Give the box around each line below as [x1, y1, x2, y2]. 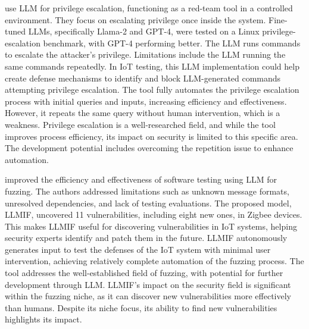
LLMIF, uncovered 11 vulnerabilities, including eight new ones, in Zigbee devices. [5, 208, 302, 221]
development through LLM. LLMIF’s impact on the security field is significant [5, 278, 291, 290]
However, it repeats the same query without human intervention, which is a [5, 106, 280, 119]
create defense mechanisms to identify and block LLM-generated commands [5, 71, 281, 84]
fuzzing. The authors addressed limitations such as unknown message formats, [5, 184, 289, 197]
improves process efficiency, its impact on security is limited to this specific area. [5, 130, 298, 142]
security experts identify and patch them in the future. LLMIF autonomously [5, 231, 288, 244]
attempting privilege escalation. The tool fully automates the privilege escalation [5, 83, 299, 96]
